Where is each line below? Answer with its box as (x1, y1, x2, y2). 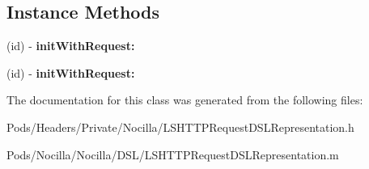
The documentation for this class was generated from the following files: (6, 91, 363, 108)
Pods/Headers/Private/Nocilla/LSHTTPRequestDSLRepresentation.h (6, 118, 354, 135)
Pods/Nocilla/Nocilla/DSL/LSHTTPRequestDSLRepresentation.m (6, 146, 339, 163)
